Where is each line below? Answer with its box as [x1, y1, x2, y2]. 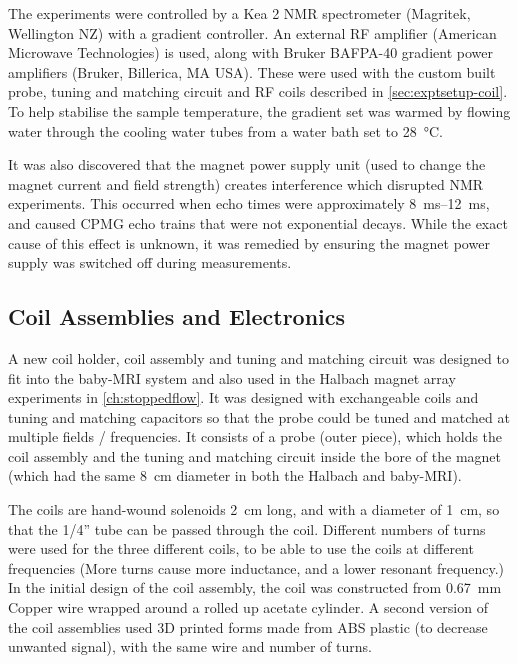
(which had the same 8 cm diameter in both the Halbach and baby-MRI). [8, 465, 462, 486]
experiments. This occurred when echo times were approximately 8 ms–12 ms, [8, 193, 490, 214]
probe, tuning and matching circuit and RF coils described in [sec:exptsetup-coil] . [8, 81, 508, 102]
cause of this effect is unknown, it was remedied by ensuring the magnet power [8, 232, 490, 253]
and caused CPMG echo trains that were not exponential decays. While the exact [8, 212, 508, 233]
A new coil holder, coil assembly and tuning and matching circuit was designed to [8, 347, 509, 368]
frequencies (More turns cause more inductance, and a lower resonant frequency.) [8, 557, 505, 578]
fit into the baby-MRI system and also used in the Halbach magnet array [8, 367, 456, 388]
